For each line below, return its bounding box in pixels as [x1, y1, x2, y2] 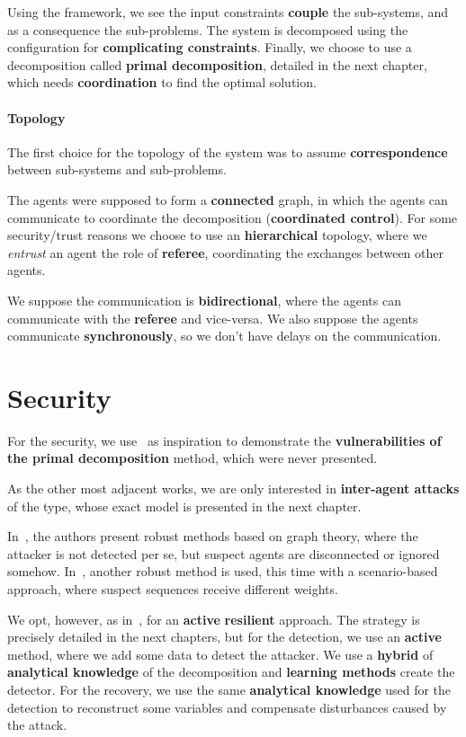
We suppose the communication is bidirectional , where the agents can [7, 290, 401, 309]
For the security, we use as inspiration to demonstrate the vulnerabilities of [7, 431, 442, 449]
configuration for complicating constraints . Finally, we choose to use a [7, 38, 412, 57]
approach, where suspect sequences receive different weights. [7, 579, 338, 598]
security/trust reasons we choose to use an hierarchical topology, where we [7, 226, 427, 244]
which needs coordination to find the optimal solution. [7, 73, 317, 92]
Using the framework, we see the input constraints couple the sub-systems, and [7, 3, 449, 21]
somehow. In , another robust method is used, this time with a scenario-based [7, 562, 438, 581]
